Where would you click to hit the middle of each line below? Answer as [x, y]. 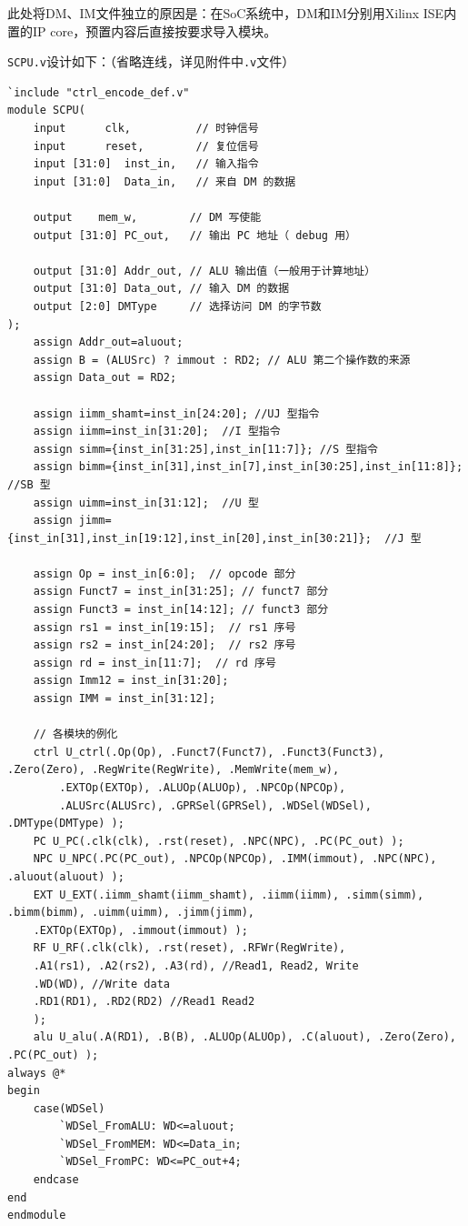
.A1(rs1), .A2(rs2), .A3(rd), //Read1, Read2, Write [196, 965]
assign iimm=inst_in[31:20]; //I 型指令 [157, 432]
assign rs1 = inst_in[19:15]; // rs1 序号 [164, 627]
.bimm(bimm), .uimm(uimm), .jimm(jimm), [131, 913]
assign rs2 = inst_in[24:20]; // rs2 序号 [164, 645]
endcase [56, 1180]
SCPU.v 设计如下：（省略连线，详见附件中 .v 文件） [151, 61]
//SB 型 [29, 484]
